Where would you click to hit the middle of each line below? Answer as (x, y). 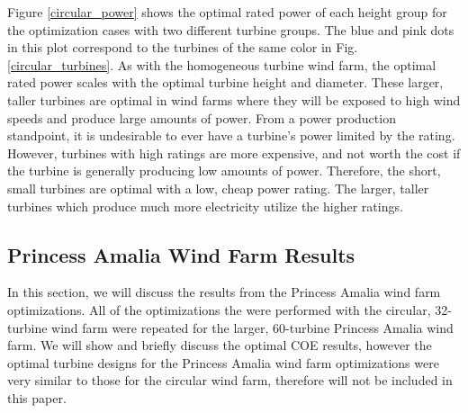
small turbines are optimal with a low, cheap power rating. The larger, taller (218, 188)
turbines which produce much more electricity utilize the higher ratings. (205, 206)
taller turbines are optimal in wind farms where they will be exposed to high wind (234, 99)
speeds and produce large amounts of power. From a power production (202, 117)
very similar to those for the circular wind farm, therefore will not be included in (230, 380)
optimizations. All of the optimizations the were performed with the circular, (219, 309)
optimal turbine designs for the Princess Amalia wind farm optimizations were (223, 362)
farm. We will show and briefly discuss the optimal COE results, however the (220, 345)
